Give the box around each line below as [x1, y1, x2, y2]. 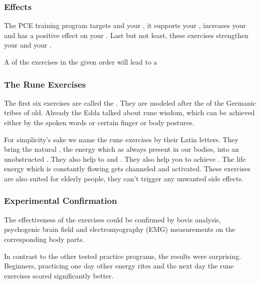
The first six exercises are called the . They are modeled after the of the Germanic [4, 97, 256, 108]
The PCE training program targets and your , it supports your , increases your [4, 20, 246, 31]
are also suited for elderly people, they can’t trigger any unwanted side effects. [4, 173, 243, 183]
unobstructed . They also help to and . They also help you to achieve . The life [4, 153, 246, 164]
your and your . [4, 40, 51, 50]
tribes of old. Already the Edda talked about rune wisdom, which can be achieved [4, 107, 255, 118]
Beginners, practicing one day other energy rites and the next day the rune [4, 260, 234, 271]
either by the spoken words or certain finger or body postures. [4, 117, 194, 127]
